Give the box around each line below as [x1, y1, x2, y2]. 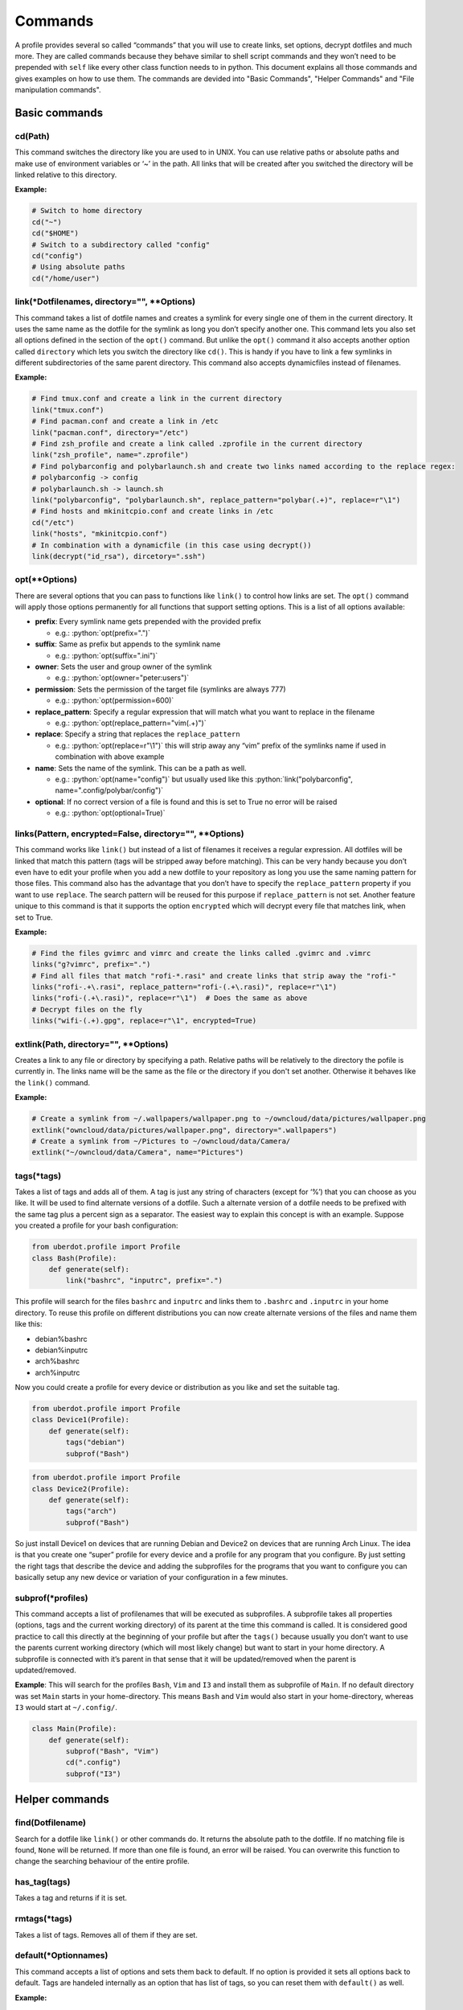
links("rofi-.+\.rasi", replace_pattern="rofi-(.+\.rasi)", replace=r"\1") [31, 982, 338, 992]
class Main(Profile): [31, 1725, 117, 1733]
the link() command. [14, 1077, 91, 1087]
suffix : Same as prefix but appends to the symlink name [35, 639, 221, 649]
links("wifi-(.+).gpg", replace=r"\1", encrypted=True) [31, 1016, 257, 1025]
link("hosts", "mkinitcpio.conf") [31, 529, 168, 539]
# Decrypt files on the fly [31, 1005, 142, 1014]
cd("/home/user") [31, 273, 100, 283]
